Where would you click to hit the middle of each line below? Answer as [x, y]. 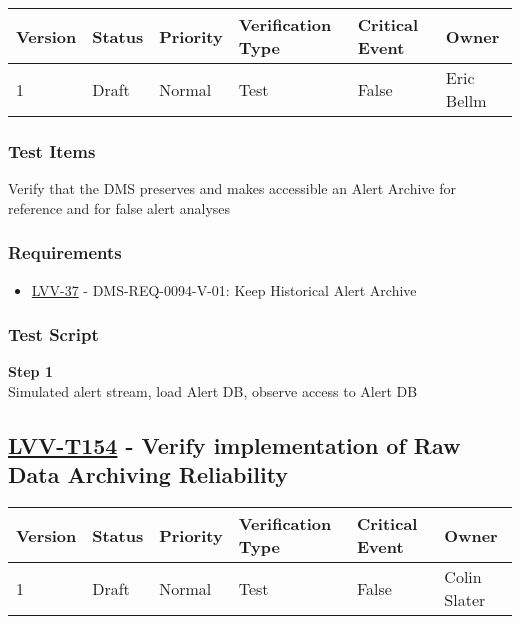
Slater [465, 600]
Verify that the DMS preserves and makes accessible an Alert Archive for [232, 188]
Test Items [52, 150]
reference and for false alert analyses [119, 207]
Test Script [53, 334]
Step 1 [30, 371]
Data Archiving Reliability [148, 474]
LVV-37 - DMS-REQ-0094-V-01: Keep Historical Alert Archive [224, 289]
